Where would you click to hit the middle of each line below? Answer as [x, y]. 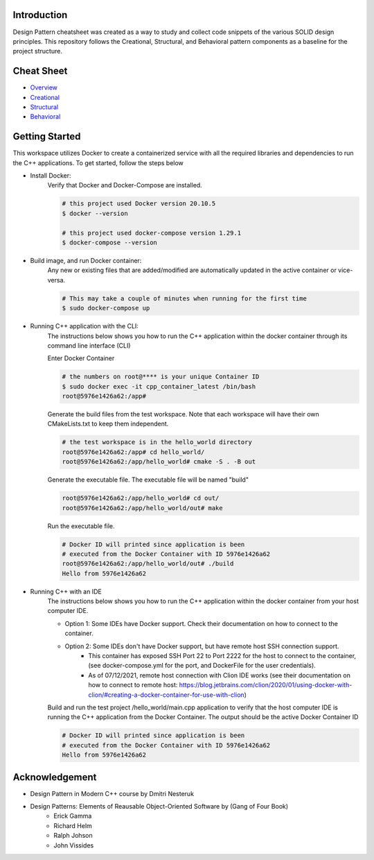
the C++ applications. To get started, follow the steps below [98, 162]
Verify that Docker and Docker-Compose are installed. [125, 185]
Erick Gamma [73, 816]
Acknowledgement [55, 777]
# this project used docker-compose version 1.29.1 [152, 233]
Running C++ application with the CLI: [84, 326]
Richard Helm [73, 825]
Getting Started [47, 136]
